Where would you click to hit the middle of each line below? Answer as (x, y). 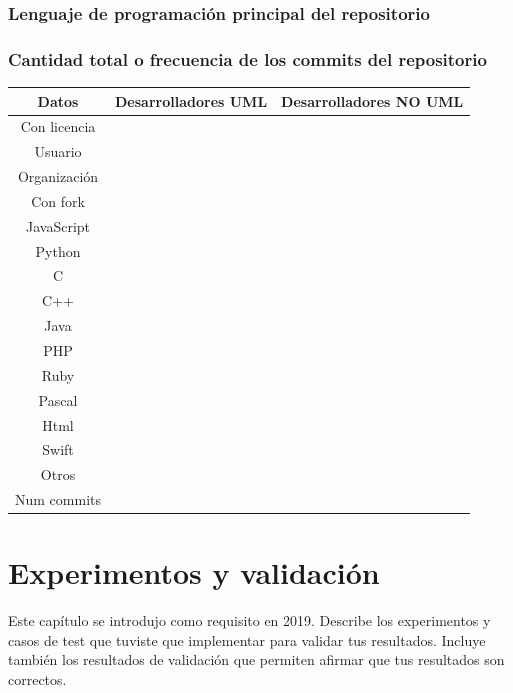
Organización (58, 176)
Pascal (58, 399)
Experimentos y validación (194, 572)
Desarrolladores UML (191, 100)
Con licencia (58, 126)
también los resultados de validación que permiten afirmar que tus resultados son (256, 659)
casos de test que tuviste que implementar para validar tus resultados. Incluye (247, 639)
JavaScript (58, 225)
